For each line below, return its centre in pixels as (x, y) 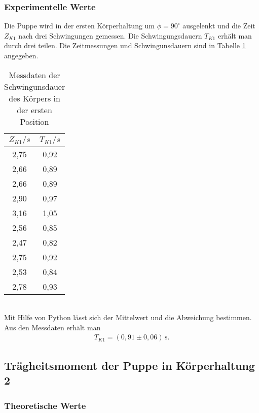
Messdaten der (34, 75)
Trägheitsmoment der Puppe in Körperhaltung (129, 365)
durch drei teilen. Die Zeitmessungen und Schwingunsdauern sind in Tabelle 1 (125, 45)
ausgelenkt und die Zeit (219, 26)
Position (34, 121)
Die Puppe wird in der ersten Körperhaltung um (80, 26)
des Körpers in (34, 98)
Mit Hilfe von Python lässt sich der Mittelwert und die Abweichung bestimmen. (128, 317)
